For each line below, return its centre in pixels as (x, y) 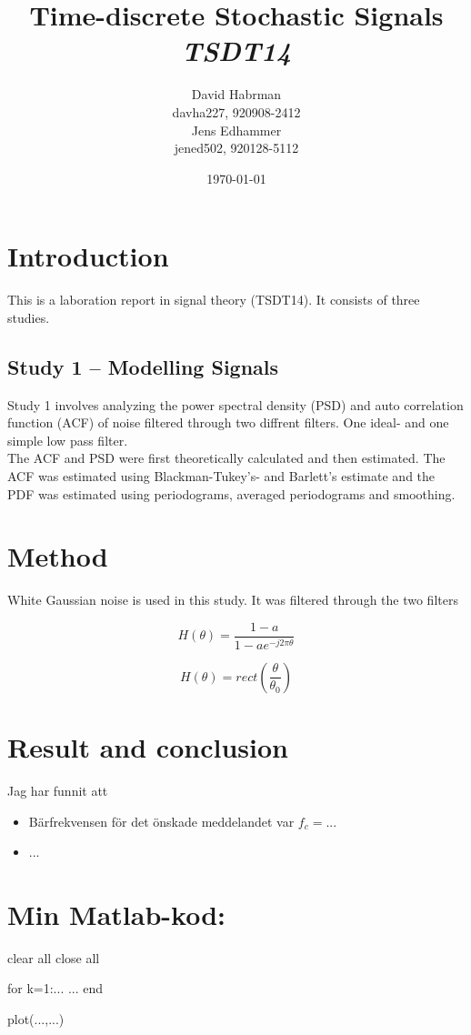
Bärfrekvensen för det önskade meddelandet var (161, 821)
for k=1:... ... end (55, 988)
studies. (29, 317)
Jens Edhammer (236, 130)
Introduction (88, 256)
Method (58, 556)
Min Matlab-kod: (116, 914)
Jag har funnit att (58, 790)
